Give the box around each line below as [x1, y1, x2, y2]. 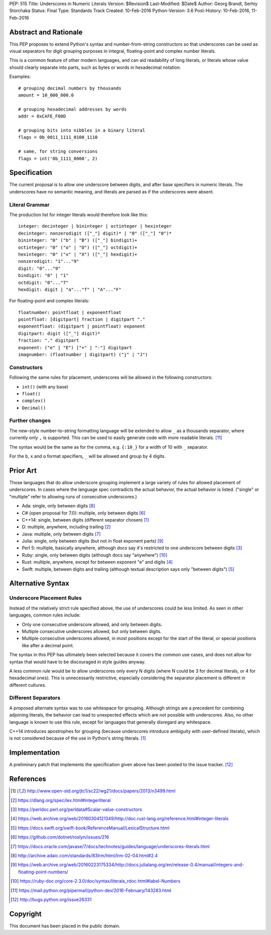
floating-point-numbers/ [18, 869, 69, 875]
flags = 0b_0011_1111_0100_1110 [18, 135, 98, 140]
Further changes [9, 417, 51, 424]
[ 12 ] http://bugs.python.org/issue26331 [11, 896, 92, 902]
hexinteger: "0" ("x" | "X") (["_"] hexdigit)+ [18, 251, 138, 257]
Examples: [9, 73, 31, 80]
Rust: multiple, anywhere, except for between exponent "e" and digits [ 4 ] [22, 559, 173, 565]
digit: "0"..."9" [18, 265, 61, 271]
